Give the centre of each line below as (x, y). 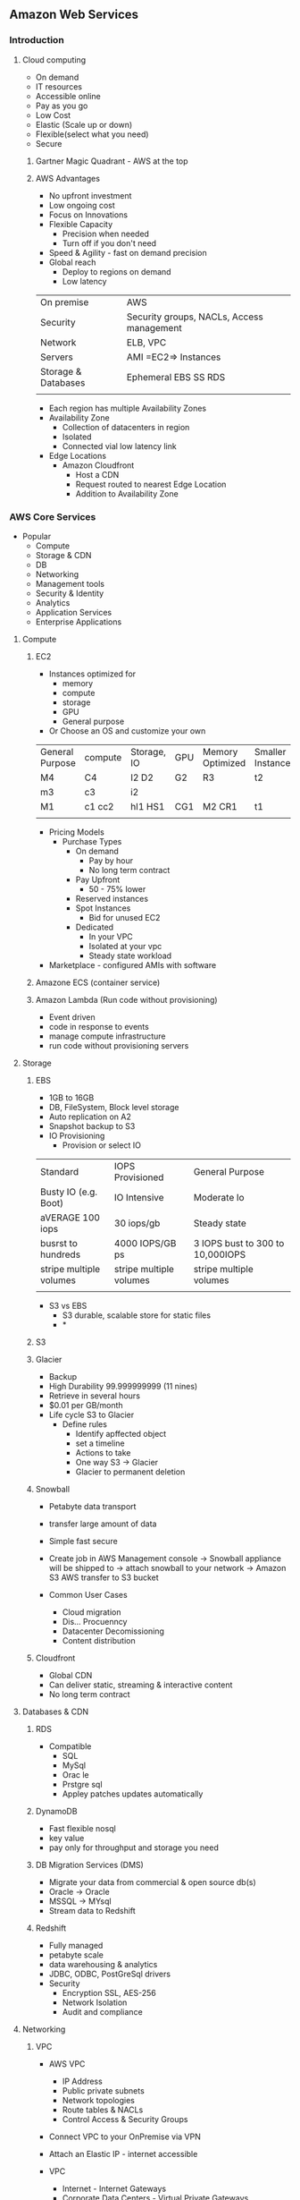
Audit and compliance (102, 2011)
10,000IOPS (220, 1254)
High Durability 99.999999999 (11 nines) (123, 1386)
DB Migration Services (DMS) (90, 1864)
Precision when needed (106, 234)
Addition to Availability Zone (127, 493)
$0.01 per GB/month (86, 1405)
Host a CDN (97, 474)
